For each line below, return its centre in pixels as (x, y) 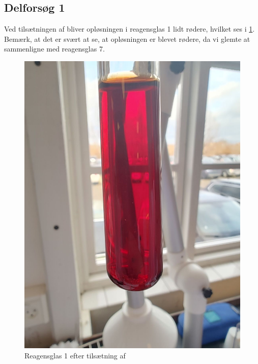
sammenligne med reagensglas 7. (54, 49)
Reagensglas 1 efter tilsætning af (75, 355)
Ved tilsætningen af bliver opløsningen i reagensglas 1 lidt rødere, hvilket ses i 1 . (130, 29)
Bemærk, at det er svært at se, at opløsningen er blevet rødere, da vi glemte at (127, 38)
